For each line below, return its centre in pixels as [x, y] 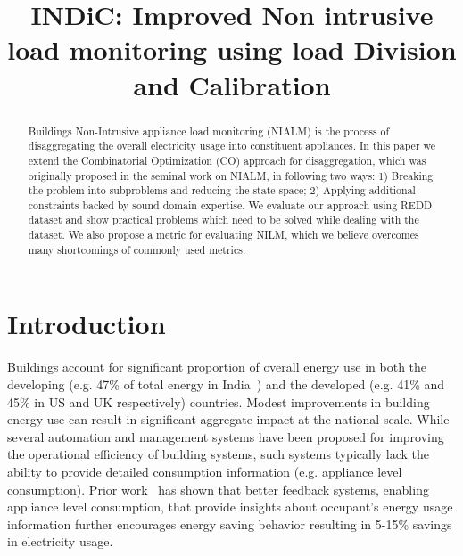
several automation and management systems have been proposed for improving [226, 436]
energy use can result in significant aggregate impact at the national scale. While [228, 419]
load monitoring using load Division [232, 49]
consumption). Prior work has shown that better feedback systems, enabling [218, 489]
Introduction [87, 324]
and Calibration [232, 84]
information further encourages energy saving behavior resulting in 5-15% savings [230, 523]
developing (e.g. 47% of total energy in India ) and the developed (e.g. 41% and [226, 384]
